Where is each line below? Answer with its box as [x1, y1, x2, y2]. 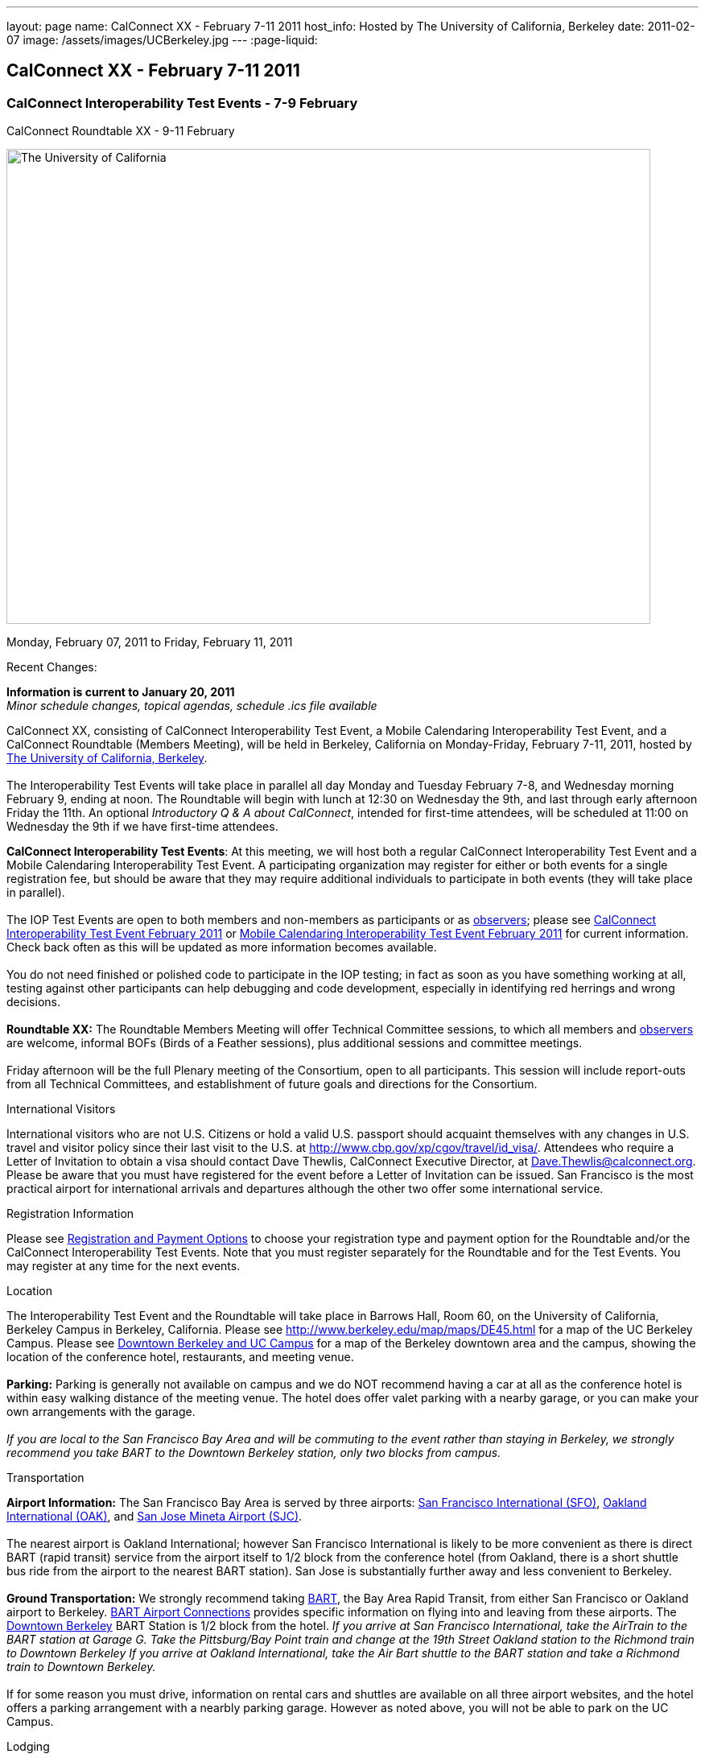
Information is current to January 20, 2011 [6, 685, 235, 699]
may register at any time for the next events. [6, 1259, 241, 1273]
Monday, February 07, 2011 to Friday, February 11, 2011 [6, 635, 293, 650]
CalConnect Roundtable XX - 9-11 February [6, 124, 235, 138]
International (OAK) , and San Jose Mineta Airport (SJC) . [6, 1509, 303, 1524]
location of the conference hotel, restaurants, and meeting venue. [6, 1350, 354, 1364]
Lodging [6, 1739, 50, 1754]
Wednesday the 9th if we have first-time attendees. [6, 819, 278, 834]
